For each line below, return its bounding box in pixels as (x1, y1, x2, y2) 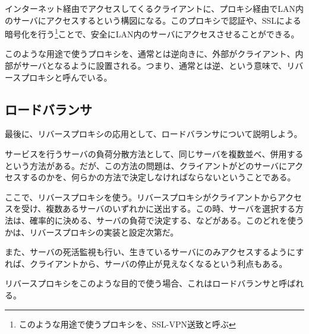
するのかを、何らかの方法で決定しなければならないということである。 (21, 171, 296, 183)
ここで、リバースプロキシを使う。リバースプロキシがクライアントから (5, 190, 278, 203)
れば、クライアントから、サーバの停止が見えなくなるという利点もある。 (5, 257, 288, 269)
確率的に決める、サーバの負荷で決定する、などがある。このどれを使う (29, 214, 304, 226)
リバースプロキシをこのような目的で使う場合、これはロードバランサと (5, 277, 279, 290)
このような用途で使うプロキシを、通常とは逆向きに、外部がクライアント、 (5, 47, 295, 60)
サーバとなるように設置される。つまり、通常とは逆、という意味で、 (21, 59, 287, 72)
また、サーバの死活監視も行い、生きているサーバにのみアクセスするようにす (5, 246, 304, 258)
